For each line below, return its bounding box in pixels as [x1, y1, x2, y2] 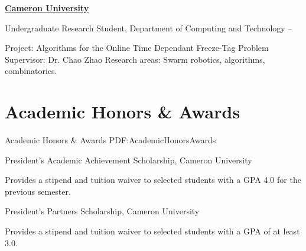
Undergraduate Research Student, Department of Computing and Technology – [5, 21, 292, 34]
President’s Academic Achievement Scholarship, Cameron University [5, 153, 252, 166]
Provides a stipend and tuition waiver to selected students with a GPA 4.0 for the [5, 173, 301, 186]
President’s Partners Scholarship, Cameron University [5, 205, 200, 217]
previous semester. [5, 185, 71, 197]
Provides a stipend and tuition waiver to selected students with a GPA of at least [5, 225, 300, 237]
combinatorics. [5, 65, 57, 77]
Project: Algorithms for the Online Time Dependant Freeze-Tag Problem [5, 41, 269, 54]
